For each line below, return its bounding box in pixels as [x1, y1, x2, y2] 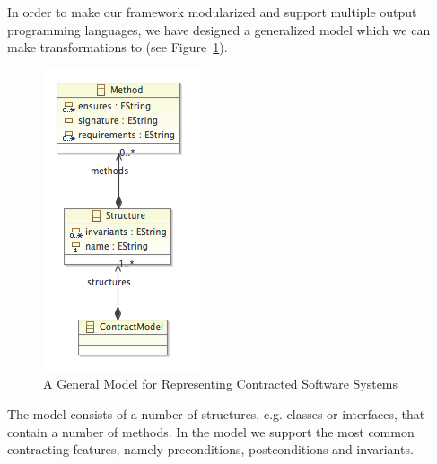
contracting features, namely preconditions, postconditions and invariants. [7, 440, 414, 459]
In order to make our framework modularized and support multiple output [7, 3, 417, 21]
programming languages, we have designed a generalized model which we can [7, 20, 431, 39]
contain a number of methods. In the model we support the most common [7, 422, 415, 441]
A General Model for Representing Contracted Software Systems [43, 374, 398, 393]
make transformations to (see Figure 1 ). [7, 38, 228, 57]
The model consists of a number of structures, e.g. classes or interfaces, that [7, 404, 425, 423]
